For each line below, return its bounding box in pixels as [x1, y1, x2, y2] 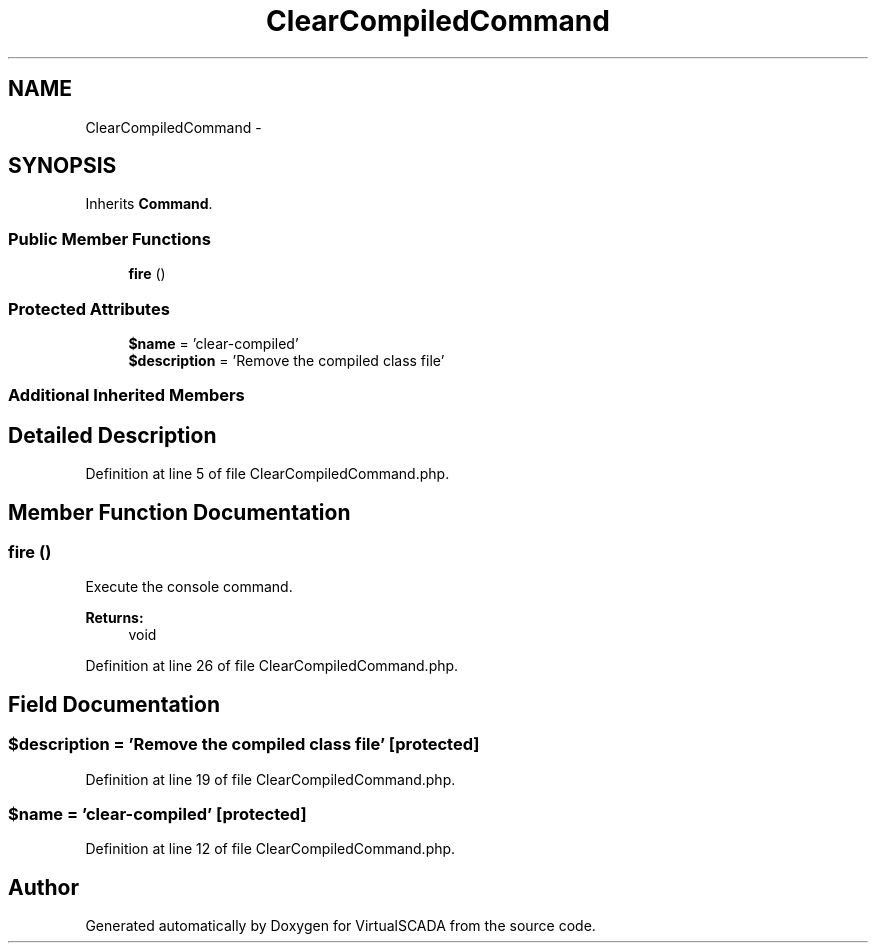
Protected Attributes [8, 298, 170, 319]
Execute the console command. [85, 578, 293, 596]
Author [8, 874, 79, 900]
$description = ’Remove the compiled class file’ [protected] [8, 734, 480, 755]
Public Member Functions [8, 228, 211, 249]
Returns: [85, 609, 144, 627]
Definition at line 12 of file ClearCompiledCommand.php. [85, 840, 456, 858]
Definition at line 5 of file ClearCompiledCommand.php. [85, 465, 450, 483]
